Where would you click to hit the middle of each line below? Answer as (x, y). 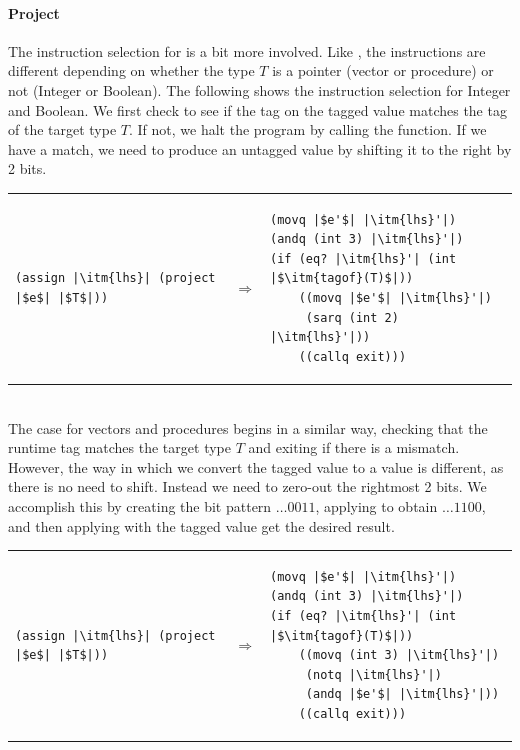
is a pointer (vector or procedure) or (383, 70)
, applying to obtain (376, 505)
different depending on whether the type (131, 70)
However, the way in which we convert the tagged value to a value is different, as (256, 466)
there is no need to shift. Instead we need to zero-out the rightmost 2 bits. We (247, 486)
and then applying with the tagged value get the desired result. (201, 525)
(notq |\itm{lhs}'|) (373, 674)
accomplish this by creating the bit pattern (140, 505)
